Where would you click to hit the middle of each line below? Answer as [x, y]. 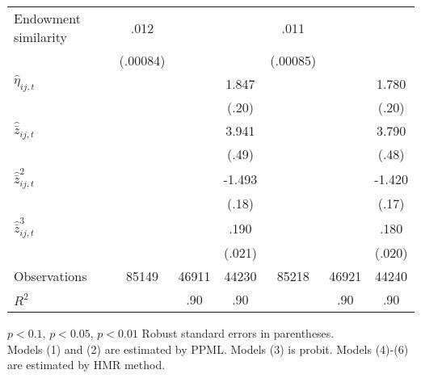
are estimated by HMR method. [86, 365]
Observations [51, 276]
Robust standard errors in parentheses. [238, 333]
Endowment [47, 18]
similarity [40, 37]
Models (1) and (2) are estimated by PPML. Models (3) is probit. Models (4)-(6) [208, 349]
